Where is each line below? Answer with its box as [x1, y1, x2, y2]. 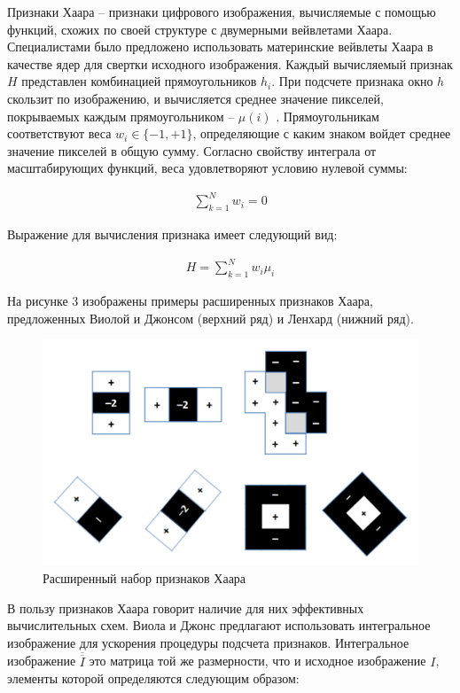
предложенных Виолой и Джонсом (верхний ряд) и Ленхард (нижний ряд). [7, 308, 414, 327]
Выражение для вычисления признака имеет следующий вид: [7, 225, 338, 244]
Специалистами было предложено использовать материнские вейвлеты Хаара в [7, 37, 433, 56]
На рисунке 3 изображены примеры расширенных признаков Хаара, [7, 292, 373, 310]
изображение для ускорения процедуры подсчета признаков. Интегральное [7, 633, 409, 651]
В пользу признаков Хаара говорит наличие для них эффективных [7, 598, 364, 617]
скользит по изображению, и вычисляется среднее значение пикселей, [7, 89, 384, 107]
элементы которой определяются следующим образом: [7, 669, 300, 688]
